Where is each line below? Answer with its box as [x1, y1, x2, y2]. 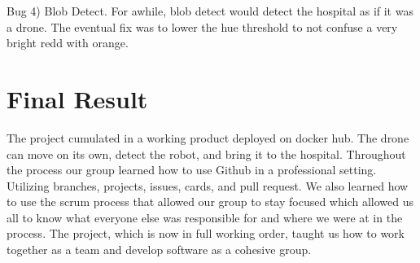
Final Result [7, 81, 148, 115]
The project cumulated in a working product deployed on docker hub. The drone [7, 129, 409, 146]
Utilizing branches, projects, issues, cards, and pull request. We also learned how [7, 177, 409, 194]
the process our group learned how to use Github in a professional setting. [7, 161, 377, 178]
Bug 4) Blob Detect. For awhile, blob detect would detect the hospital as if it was [7, 2, 413, 19]
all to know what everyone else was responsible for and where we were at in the [7, 208, 403, 226]
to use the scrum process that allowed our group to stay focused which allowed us [7, 193, 413, 210]
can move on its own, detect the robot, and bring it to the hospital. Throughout [7, 145, 406, 162]
